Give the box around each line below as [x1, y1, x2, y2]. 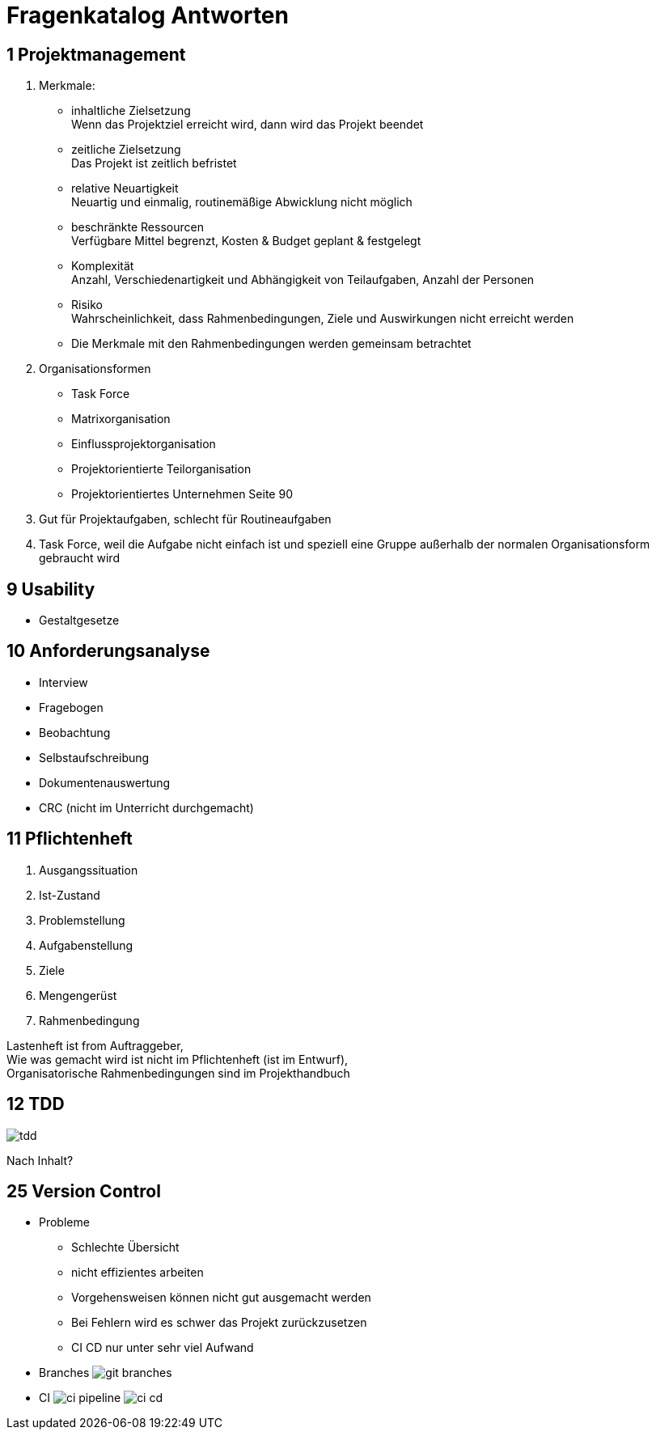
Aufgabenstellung [39, 938, 133, 952]
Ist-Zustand [39, 887, 100, 902]
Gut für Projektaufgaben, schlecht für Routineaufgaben [39, 512, 332, 527]
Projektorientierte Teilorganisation [71, 462, 252, 477]
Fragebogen [39, 700, 104, 714]
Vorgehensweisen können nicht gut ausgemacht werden [71, 1290, 371, 1305]
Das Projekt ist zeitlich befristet [71, 156, 237, 171]
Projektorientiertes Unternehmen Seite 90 [71, 487, 293, 502]
